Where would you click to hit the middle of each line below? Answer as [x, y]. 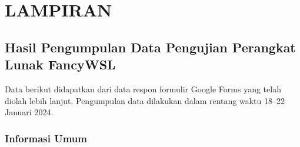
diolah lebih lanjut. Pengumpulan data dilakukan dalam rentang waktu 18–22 [145, 100]
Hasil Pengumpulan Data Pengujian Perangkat [150, 47]
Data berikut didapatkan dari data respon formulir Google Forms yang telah [143, 88]
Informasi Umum [46, 138]
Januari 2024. [29, 112]
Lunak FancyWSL [60, 64]
